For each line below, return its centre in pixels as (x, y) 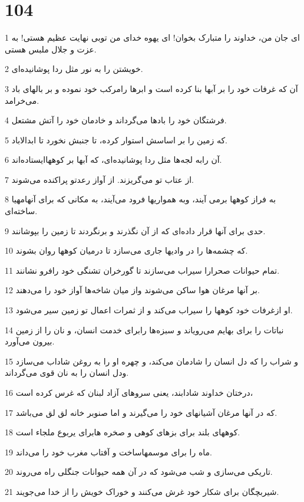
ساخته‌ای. (21, 211)
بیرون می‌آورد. (30, 341)
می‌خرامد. (22, 100)
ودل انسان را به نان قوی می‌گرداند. (67, 373)
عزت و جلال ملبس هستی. (51, 49)
